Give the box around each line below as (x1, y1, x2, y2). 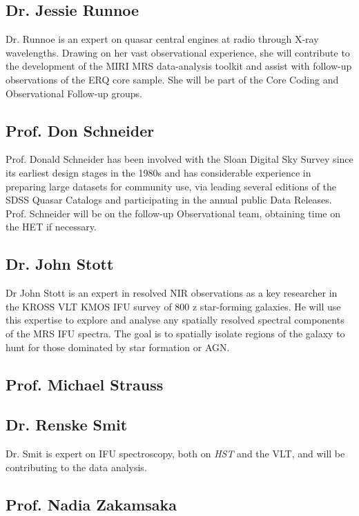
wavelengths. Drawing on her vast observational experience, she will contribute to (6, 45, 350, 59)
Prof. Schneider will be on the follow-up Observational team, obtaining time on (6, 206, 340, 220)
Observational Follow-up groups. (6, 86, 143, 100)
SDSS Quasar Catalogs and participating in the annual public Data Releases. (6, 192, 332, 207)
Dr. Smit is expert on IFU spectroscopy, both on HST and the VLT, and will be (6, 446, 345, 461)
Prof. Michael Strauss (6, 373, 164, 395)
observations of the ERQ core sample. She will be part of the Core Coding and (6, 72, 339, 86)
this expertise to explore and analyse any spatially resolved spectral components (6, 312, 345, 327)
